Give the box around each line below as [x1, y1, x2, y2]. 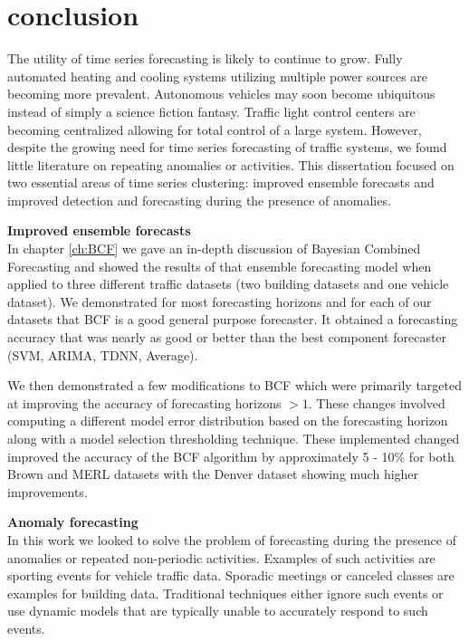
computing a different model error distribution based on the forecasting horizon [7, 411, 448, 430]
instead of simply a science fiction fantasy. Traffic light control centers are [7, 101, 416, 120]
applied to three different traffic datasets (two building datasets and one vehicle [7, 274, 449, 293]
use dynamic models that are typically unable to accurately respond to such [7, 601, 428, 620]
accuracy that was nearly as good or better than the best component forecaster [7, 328, 447, 347]
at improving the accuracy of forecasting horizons [7, 393, 282, 412]
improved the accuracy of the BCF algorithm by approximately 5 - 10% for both [7, 446, 455, 465]
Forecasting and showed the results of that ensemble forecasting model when [7, 256, 432, 275]
